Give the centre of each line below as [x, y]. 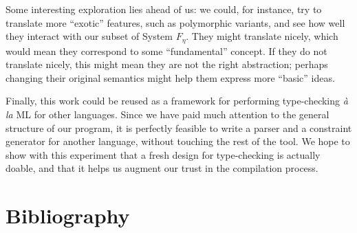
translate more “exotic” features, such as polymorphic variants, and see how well [175, 22]
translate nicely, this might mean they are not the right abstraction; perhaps [167, 64]
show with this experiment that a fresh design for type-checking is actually [163, 154]
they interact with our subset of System [89, 36]
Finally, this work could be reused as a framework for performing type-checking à [177, 101]
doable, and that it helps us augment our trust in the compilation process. [162, 168]
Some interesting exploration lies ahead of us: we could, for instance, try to [164, 9]
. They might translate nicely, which [262, 36]
